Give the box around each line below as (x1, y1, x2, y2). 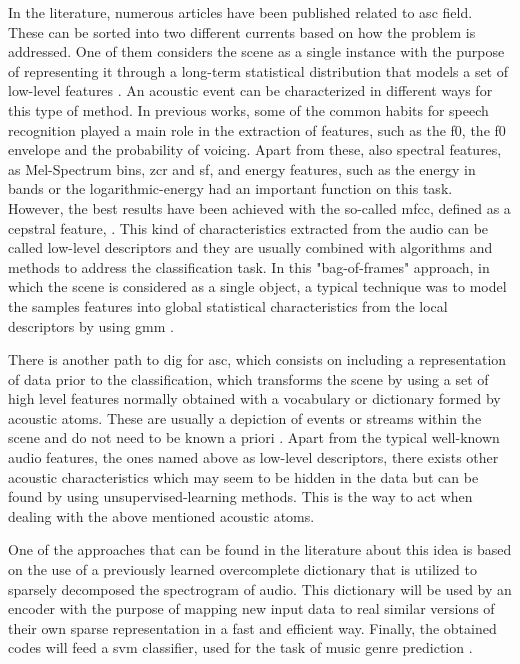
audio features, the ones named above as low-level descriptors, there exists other (8, 447, 499, 468)
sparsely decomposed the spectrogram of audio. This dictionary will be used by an (8, 578, 512, 599)
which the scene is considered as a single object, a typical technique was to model (8, 276, 507, 297)
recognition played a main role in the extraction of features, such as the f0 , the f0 (8, 119, 506, 140)
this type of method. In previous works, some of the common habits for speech (8, 99, 489, 120)
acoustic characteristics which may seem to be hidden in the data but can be (8, 466, 479, 487)
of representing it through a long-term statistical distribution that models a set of (8, 60, 509, 81)
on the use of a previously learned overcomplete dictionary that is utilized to (8, 559, 477, 580)
